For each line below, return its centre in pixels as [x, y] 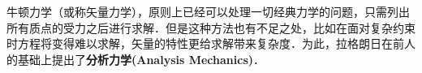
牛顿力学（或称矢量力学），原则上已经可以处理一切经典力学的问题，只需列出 [208, 11]
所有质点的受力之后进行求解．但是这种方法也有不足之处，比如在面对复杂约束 [211, 27]
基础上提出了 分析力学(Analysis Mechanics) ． [141, 59]
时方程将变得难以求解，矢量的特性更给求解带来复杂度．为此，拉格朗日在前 [205, 43]
